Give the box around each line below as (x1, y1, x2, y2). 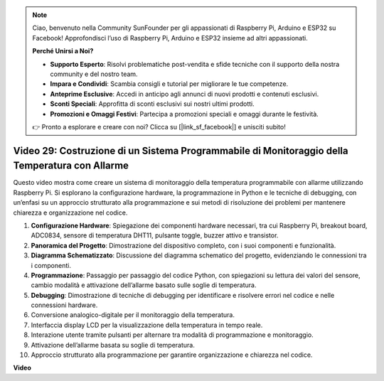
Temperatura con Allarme (13, 160, 129, 172)
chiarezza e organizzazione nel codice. (13, 208, 128, 217)
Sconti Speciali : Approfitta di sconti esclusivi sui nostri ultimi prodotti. (50, 100, 255, 108)
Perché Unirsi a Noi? (32, 47, 94, 55)
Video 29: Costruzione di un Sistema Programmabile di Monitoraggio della (13, 144, 348, 156)
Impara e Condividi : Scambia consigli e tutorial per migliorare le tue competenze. (50, 80, 289, 88)
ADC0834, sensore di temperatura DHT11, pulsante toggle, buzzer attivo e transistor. (31, 231, 279, 240)
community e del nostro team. (50, 70, 138, 78)
